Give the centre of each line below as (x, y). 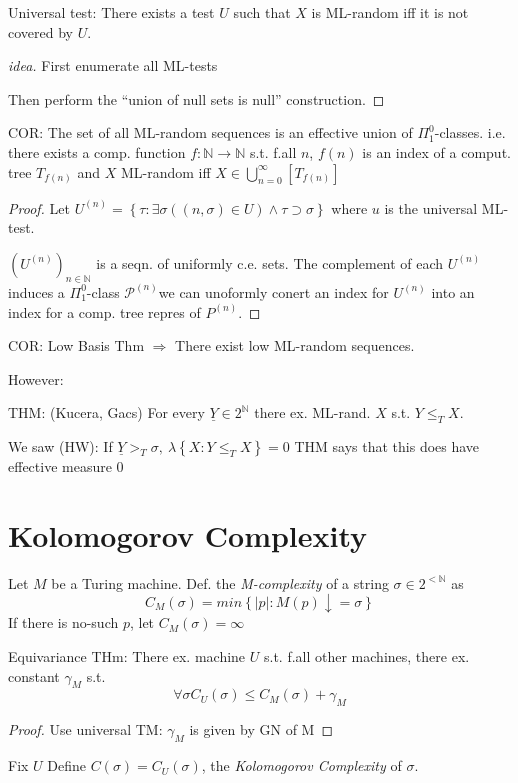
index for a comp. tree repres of (104, 311)
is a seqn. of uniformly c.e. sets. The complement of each (270, 262)
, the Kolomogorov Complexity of (301, 765)
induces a (36, 291)
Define (67, 765)
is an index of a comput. (436, 151)
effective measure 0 (66, 466)
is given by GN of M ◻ (261, 729)
